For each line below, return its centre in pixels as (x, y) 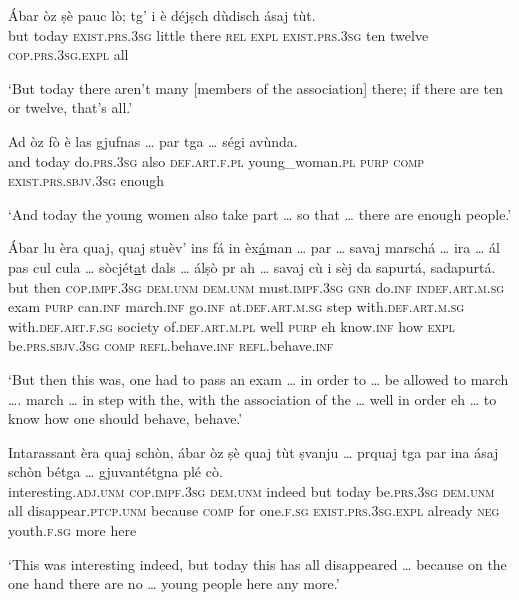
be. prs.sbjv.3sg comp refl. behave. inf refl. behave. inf (171, 345)
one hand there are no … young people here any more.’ (174, 583)
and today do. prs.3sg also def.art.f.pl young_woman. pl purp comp (216, 160)
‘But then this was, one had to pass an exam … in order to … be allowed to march (258, 378)
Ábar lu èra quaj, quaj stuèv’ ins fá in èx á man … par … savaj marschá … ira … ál (254, 247)
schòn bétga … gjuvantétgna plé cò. (115, 471)
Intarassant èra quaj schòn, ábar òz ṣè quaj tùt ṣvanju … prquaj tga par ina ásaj (253, 451)
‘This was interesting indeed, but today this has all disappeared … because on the (257, 563)
